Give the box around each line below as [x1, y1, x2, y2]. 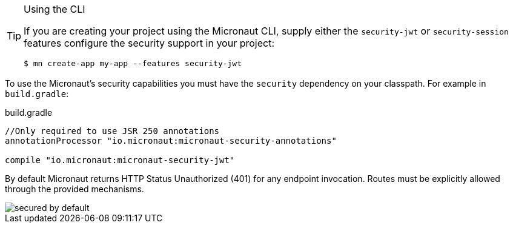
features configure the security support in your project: [24, 37, 275, 49]
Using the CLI [24, 3, 85, 15]
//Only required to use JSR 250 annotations [5, 126, 220, 136]
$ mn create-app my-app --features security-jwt [24, 59, 242, 68]
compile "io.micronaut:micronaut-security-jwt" [5, 155, 235, 165]
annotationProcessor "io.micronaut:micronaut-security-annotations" [5, 136, 337, 146]
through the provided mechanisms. [5, 184, 144, 194]
